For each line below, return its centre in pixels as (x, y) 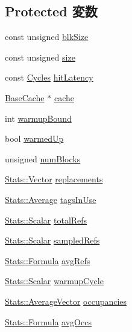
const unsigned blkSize (47, 37)
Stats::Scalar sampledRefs (52, 240)
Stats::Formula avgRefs (48, 260)
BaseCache (25, 97)
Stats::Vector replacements (54, 179)
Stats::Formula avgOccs (48, 321)
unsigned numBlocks (43, 158)
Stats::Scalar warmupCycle (54, 281)
